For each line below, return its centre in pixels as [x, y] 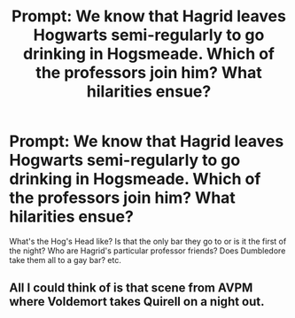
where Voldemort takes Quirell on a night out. [137, 302]
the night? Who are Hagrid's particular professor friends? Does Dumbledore [147, 251]
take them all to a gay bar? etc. [65, 260]
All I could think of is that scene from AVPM [131, 288]
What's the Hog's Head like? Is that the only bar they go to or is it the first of [148, 241]
